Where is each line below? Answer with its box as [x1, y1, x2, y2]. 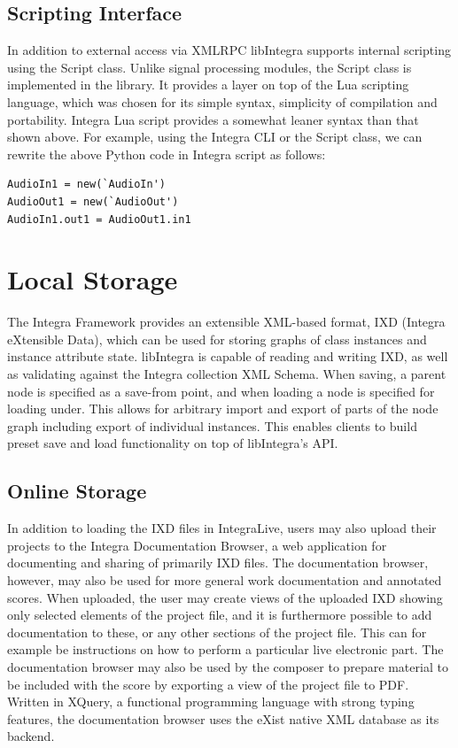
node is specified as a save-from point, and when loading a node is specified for [7, 382, 435, 400]
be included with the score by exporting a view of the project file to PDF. [7, 675, 409, 693]
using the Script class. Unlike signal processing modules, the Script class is [7, 58, 412, 76]
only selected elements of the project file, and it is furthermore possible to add [7, 605, 432, 624]
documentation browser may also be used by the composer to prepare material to [7, 657, 448, 675]
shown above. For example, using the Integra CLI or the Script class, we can [7, 127, 423, 146]
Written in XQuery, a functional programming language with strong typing [7, 692, 415, 711]
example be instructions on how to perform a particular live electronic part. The [7, 640, 444, 659]
